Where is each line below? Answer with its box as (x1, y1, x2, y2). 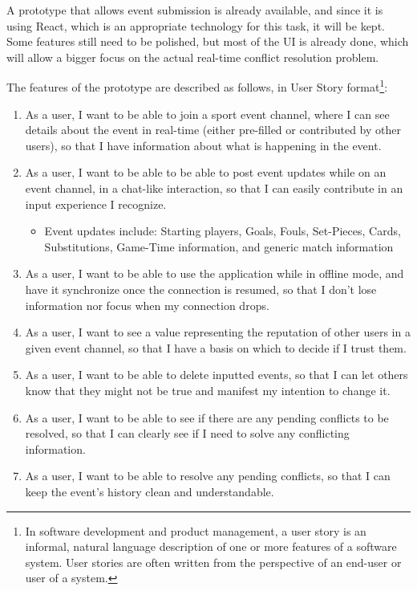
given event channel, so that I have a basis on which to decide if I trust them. (25, 339, 407, 356)
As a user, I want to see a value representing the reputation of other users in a (25, 324, 411, 340)
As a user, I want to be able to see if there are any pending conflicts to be (25, 409, 389, 426)
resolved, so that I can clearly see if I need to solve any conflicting (25, 425, 350, 442)
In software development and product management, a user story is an (25, 522, 366, 539)
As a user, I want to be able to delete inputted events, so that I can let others (25, 366, 408, 383)
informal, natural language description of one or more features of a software (25, 538, 397, 555)
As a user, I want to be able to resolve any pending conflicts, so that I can (25, 467, 391, 484)
